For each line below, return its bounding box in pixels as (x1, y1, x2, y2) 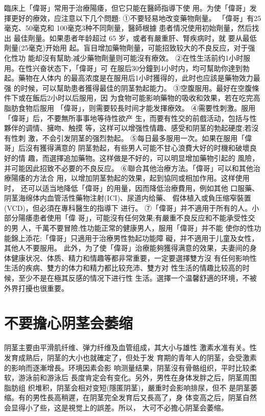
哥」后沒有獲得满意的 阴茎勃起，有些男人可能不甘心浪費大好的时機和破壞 (4, 142, 250, 153)
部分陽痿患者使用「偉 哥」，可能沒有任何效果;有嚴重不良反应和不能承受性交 (4, 212, 255, 223)
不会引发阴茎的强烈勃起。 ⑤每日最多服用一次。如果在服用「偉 (42, 132, 252, 143)
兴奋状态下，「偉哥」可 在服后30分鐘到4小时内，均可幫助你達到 (32, 62, 243, 73)
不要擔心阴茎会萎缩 (4, 312, 133, 333)
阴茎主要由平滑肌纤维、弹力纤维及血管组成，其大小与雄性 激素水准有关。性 (4, 342, 257, 353)
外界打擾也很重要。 (4, 282, 68, 293)
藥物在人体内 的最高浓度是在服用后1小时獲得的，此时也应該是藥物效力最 (18, 72, 260, 83)
